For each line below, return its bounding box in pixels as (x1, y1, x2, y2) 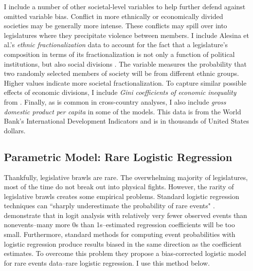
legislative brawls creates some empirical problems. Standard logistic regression (4, 191, 239, 201)
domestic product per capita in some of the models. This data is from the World (4, 106, 241, 116)
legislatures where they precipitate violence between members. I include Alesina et (4, 30, 250, 40)
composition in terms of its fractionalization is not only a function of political (4, 49, 235, 59)
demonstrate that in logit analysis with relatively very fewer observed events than (4, 210, 247, 220)
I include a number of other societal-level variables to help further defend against (4, 1, 246, 11)
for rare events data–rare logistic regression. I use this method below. (4, 257, 210, 268)
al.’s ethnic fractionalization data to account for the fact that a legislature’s (4, 39, 228, 50)
